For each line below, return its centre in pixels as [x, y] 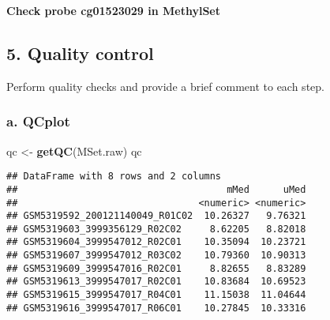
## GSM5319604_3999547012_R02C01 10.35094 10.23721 [156, 242]
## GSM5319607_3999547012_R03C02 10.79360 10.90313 [156, 256]
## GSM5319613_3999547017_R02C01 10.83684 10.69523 [156, 282]
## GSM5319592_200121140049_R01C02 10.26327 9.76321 [156, 216]
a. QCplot [38, 121]
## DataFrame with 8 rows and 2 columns [114, 177]
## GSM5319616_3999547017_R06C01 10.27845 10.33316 [156, 308]
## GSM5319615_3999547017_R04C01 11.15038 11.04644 [156, 295]
